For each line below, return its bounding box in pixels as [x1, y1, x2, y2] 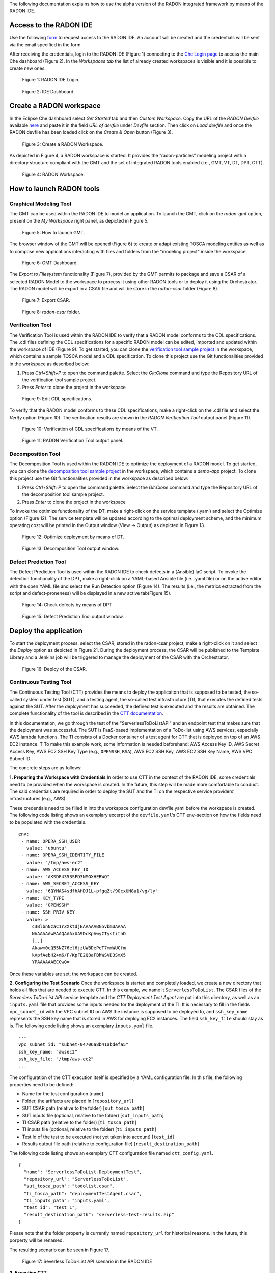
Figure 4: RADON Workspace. [22, 171, 85, 177]
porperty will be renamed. [9, 1237, 64, 1243]
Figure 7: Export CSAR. [22, 297, 71, 303]
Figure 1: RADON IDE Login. [22, 77, 80, 83]
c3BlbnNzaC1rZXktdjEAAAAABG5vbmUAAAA [32, 924, 126, 929]
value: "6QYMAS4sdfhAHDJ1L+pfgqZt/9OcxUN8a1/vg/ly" [26, 888, 158, 894]
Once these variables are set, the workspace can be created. [9, 971, 137, 977]
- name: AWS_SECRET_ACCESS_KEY [21, 881, 99, 887]
